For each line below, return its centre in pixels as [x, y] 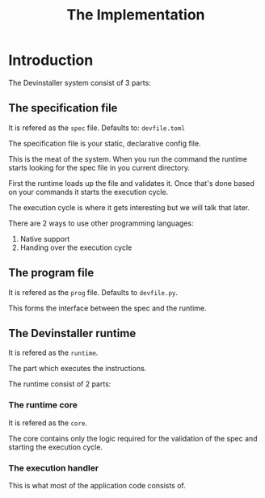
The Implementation [136, 15]
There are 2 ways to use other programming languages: [101, 223]
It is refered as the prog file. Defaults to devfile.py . [93, 292]
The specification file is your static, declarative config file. [105, 143]
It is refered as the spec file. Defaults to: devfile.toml [97, 128]
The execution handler [54, 468]
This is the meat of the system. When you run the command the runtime [128, 158]
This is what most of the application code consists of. [97, 485]
